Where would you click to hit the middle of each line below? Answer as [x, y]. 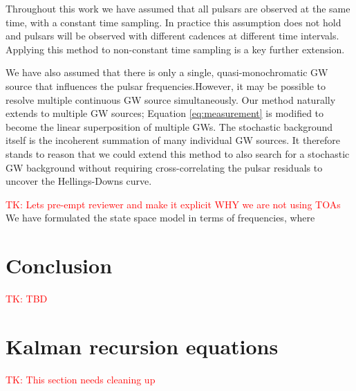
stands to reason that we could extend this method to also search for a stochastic [178, 153]
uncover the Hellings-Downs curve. [79, 181]
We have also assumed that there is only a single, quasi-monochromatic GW [167, 72]
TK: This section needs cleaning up [81, 379]
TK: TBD [27, 299]
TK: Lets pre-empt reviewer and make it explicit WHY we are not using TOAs [173, 204]
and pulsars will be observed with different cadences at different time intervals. [172, 36]
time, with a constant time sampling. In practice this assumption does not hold [174, 22]
